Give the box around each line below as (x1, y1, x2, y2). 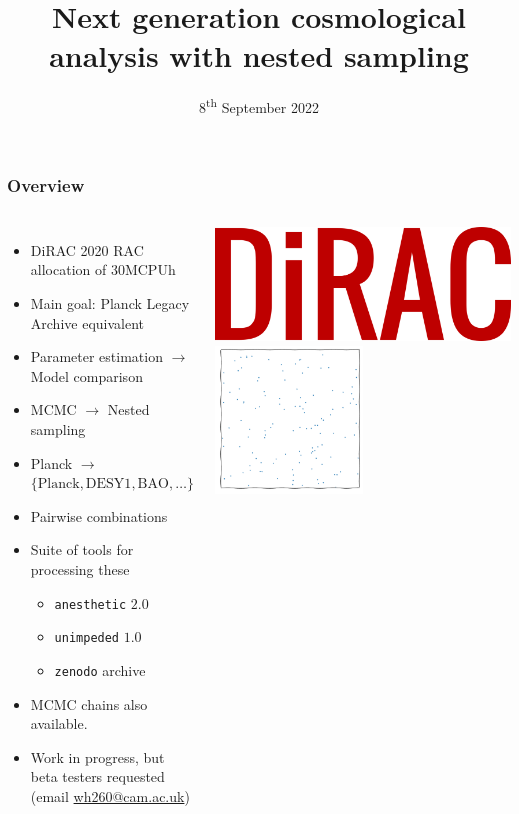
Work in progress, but (30, 746, 165, 767)
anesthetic (54, 597, 127, 612)
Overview (7, 172, 85, 197)
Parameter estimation (30, 346, 163, 367)
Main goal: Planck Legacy (30, 293, 190, 314)
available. (30, 713, 88, 734)
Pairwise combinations (30, 505, 168, 526)
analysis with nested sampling (49, 35, 469, 76)
